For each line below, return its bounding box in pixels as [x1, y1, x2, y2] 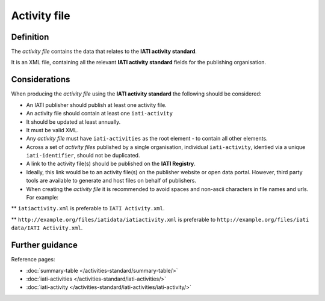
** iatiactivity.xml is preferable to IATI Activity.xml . [11, 205, 165, 212]
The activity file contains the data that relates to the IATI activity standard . [11, 48, 197, 55]
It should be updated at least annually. [26, 118, 121, 126]
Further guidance [11, 240, 78, 251]
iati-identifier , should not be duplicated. [26, 152, 140, 159]
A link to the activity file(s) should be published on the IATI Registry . [26, 160, 196, 168]
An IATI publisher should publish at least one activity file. [26, 101, 167, 108]
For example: [26, 194, 59, 201]
